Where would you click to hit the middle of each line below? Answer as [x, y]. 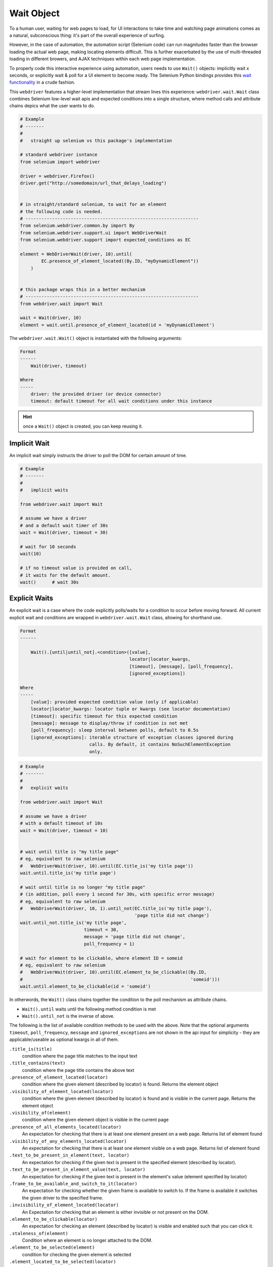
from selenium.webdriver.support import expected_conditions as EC [105, 240]
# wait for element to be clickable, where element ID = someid [101, 958]
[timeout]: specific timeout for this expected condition [104, 716]
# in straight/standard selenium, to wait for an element [93, 204]
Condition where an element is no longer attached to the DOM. [87, 1240]
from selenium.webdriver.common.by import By [77, 226]
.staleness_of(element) [39, 1233]
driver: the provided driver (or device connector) [96, 394]
